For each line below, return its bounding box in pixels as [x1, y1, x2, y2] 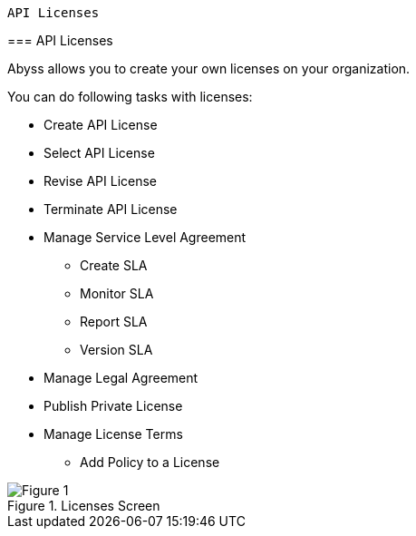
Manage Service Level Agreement [44, 229, 247, 245]
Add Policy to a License [80, 454, 220, 470]
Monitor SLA [80, 286, 154, 301]
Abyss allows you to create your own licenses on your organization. [7, 61, 411, 76]
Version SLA [80, 342, 153, 357]
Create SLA [80, 258, 148, 273]
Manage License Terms [44, 426, 183, 442]
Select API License [44, 145, 155, 161]
